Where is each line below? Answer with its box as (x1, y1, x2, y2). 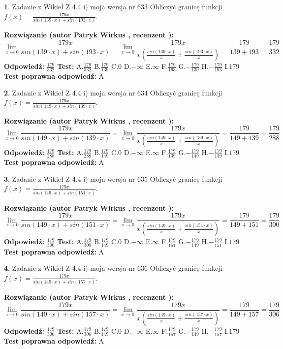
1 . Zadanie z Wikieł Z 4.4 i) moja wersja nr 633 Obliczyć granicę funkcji (4, 1, 222, 11)
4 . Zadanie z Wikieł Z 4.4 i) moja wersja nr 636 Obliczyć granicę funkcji (4, 263, 222, 273)
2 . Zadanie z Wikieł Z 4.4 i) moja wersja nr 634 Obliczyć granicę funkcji (4, 87, 222, 97)
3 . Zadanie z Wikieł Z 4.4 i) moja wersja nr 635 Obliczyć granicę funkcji (4, 173, 222, 184)
